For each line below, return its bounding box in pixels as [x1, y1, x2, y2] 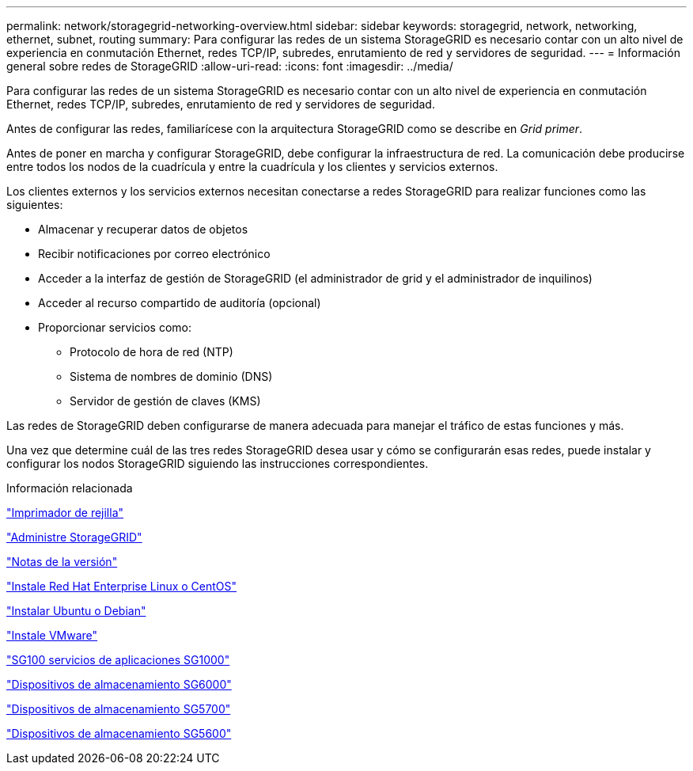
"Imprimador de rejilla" [6, 506, 124, 519]
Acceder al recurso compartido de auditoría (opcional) [38, 296, 321, 310]
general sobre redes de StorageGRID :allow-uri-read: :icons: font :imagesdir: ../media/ [6, 59, 453, 73]
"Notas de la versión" [6, 555, 118, 568]
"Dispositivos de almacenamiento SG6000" [6, 678, 232, 691]
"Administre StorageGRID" [6, 530, 142, 544]
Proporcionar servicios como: [38, 321, 191, 334]
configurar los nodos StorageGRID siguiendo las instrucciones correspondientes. [6, 457, 429, 470]
